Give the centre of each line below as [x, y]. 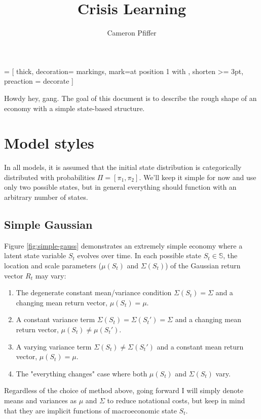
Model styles [49, 143]
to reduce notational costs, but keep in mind [176, 400]
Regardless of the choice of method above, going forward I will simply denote [124, 390]
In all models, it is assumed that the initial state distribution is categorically [123, 167]
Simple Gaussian [48, 224]
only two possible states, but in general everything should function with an [120, 187]
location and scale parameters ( [53, 265]
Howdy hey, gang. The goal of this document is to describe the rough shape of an [130, 98]
